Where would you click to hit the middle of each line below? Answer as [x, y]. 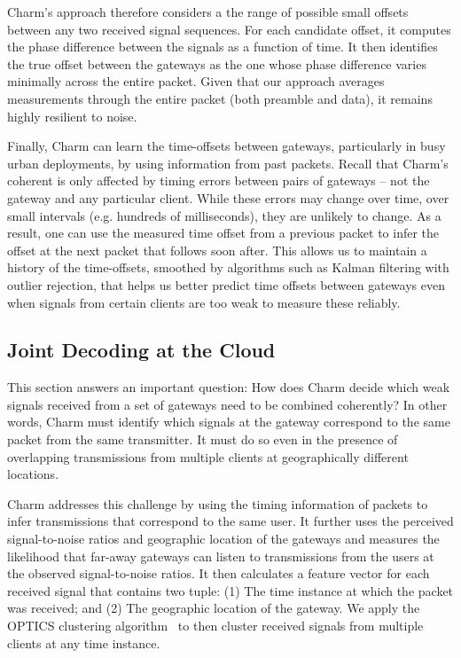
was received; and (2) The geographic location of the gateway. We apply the [214, 608]
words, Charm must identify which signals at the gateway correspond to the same [229, 422]
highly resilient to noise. [72, 116]
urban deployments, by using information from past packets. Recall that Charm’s [228, 163]
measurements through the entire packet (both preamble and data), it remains [220, 98]
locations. [33, 474]
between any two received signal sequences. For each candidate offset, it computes [229, 29]
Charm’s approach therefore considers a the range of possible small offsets [208, 12]
